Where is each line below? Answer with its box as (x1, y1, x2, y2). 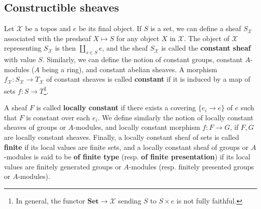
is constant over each (26, 112, 90, 122)
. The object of (184, 33, 230, 43)
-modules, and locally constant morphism (73, 122, 200, 132)
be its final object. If (78, 23, 142, 34)
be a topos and (25, 23, 71, 34)
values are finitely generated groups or (4, 161, 121, 171)
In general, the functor (16, 195, 85, 205)
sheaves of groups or (4, 122, 66, 132)
